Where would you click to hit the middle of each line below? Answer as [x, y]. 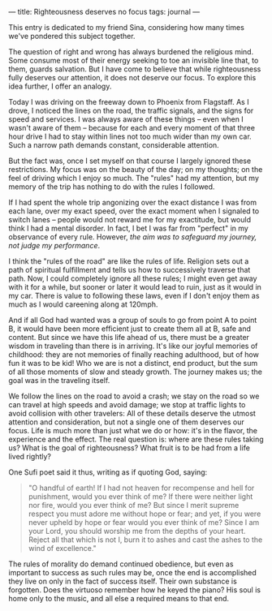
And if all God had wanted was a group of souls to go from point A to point [133, 320]
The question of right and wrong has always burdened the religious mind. [131, 52]
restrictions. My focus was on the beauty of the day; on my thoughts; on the [136, 169]
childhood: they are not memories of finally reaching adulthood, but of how [134, 355]
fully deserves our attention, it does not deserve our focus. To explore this [132, 77]
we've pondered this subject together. [72, 36]
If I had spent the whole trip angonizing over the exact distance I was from [133, 202]
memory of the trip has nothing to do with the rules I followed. [112, 187]
